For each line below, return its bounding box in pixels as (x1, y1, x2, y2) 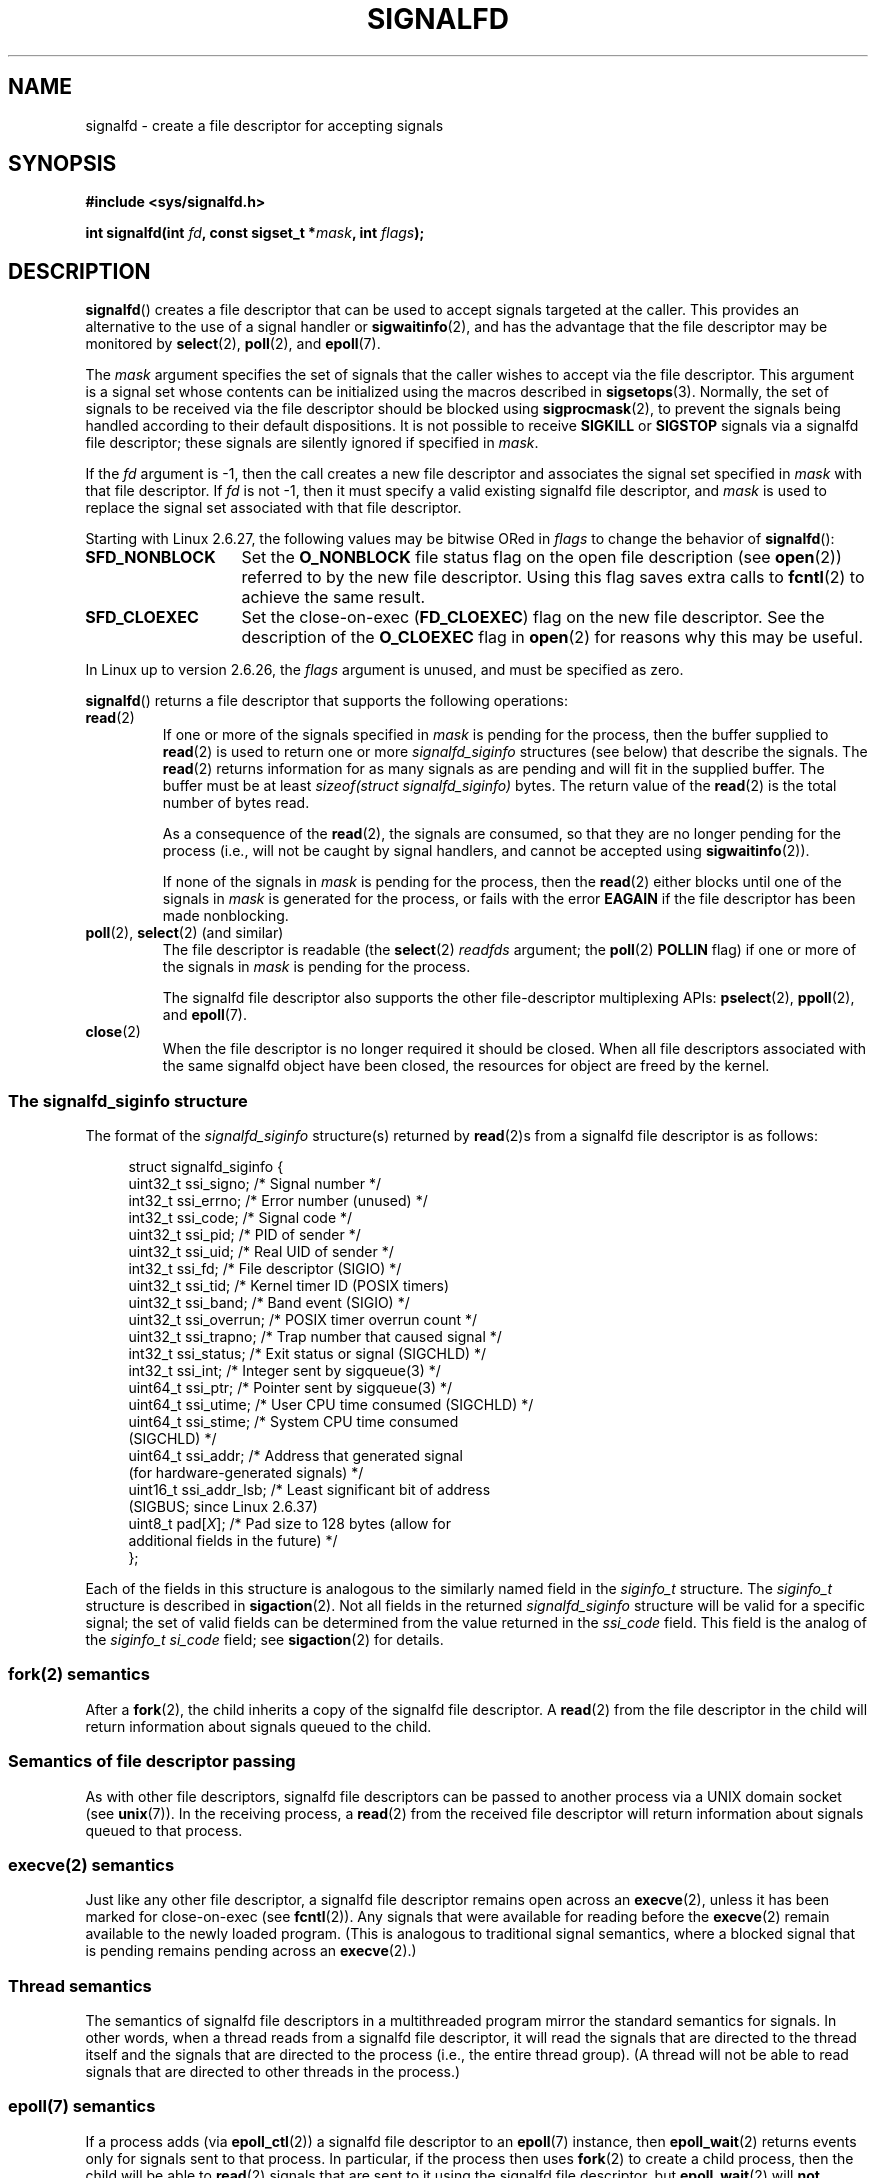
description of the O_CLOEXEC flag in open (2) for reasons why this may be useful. (241, 627, 864, 648)
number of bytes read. (162, 794, 310, 812)
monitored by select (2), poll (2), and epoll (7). (85, 335, 381, 353)
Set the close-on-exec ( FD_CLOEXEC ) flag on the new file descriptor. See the (241, 607, 825, 628)
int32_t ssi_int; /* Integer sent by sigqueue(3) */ (128, 1362, 441, 1380)
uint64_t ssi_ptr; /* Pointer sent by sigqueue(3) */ (128, 1379, 453, 1397)
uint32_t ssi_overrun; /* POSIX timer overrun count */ (128, 1311, 478, 1329)
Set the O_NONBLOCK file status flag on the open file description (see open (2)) (241, 547, 842, 568)
